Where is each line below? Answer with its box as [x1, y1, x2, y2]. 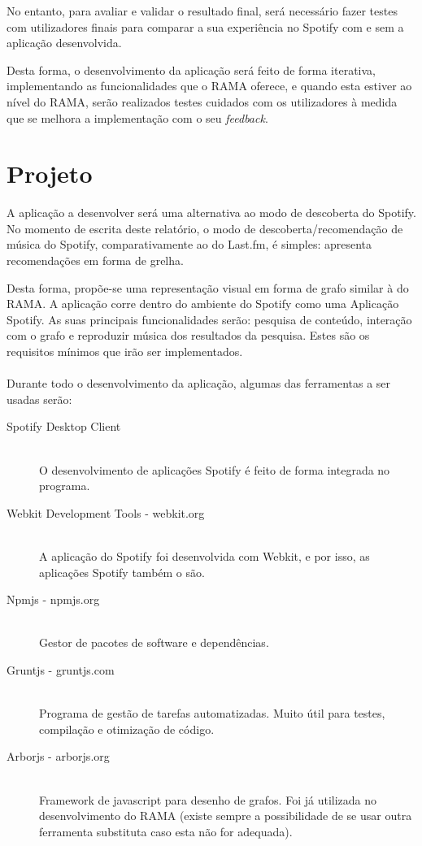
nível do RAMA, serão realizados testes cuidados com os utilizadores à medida [7, 93, 398, 110]
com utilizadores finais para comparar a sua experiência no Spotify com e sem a [7, 18, 404, 35]
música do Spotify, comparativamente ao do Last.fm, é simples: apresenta [7, 236, 372, 253]
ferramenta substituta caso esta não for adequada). [39, 822, 293, 839]
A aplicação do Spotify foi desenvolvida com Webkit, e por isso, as [39, 547, 370, 564]
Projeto [7, 157, 93, 190]
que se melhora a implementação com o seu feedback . [7, 109, 268, 126]
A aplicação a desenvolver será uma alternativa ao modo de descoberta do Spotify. [7, 204, 416, 221]
